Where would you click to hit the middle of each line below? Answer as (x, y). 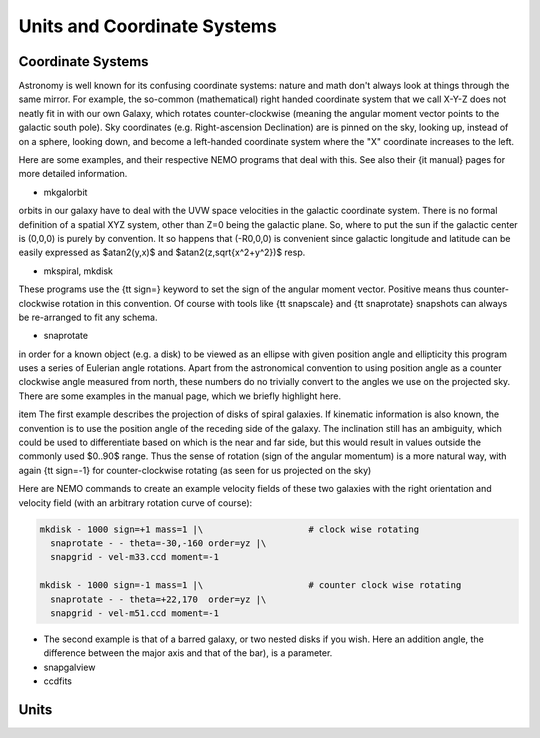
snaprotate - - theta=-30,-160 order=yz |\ (158, 543)
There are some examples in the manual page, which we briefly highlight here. (180, 396)
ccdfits (57, 681)
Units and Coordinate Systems (147, 26)
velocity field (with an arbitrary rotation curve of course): (135, 502)
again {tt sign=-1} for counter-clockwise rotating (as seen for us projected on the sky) (195, 470)
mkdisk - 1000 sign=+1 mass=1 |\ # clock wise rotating (229, 529)
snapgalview (69, 667)
